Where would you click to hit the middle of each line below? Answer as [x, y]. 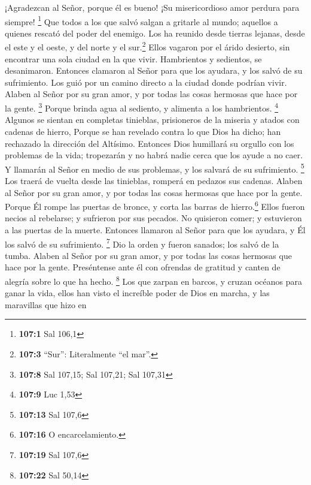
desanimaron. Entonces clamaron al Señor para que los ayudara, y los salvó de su [154, 70]
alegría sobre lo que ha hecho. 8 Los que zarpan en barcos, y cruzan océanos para [153, 280]
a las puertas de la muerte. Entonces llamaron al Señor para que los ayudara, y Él [155, 229]
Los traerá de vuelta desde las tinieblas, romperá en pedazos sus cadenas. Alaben [154, 180]
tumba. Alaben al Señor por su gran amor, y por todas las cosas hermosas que [148, 255]
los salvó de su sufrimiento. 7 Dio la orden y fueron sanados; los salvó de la [142, 243]
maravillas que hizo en [46, 304]
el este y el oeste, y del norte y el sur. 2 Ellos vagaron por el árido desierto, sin [147, 46]
